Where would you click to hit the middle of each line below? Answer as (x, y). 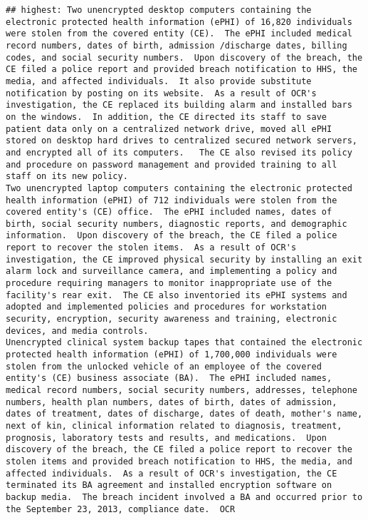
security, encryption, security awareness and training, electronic (172, 319)
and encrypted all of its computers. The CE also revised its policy (179, 152)
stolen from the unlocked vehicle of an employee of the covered (164, 366)
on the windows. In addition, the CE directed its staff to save (167, 117)
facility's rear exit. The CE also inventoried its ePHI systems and (177, 295)
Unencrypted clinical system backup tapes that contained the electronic (184, 343)
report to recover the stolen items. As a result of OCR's (151, 248)
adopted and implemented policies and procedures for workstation (167, 307)
